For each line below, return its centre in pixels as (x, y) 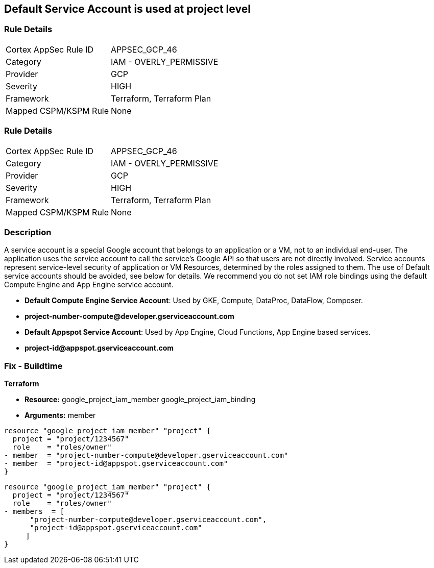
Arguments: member (60, 415)
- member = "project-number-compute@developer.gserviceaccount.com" (146, 455)
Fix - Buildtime (33, 366)
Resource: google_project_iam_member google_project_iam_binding (140, 400)
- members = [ (34, 512)
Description (28, 232)
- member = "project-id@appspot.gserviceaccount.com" (116, 464)
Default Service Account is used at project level (127, 9)
